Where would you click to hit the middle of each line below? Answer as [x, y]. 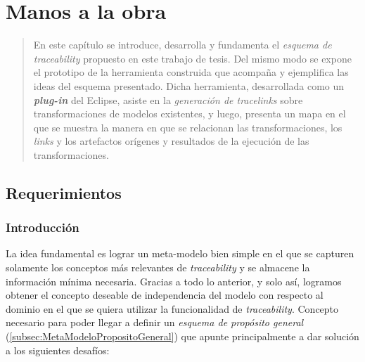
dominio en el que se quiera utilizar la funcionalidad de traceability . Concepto [172, 308]
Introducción [43, 227]
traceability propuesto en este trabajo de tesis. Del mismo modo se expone [192, 58]
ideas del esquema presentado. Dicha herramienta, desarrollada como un [189, 85]
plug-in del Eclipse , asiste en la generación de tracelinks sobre [168, 99]
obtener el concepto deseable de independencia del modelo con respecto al [165, 295]
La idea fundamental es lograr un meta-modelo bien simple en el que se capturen [180, 253]
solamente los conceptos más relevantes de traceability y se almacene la [158, 267]
